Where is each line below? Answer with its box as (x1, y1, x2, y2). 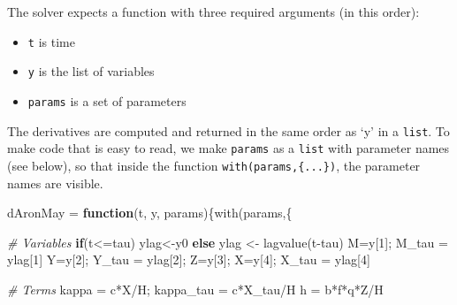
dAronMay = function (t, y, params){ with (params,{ (7, 203, 293, 222)
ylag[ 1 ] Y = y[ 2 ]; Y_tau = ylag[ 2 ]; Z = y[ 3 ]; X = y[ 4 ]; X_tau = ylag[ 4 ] (7, 250, 370, 269)
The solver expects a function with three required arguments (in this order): (7, 3, 420, 20)
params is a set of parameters (27, 91, 187, 110)
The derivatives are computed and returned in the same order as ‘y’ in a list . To (7, 121, 450, 140)
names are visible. (7, 173, 103, 192)
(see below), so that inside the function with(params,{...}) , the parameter (7, 156, 421, 174)
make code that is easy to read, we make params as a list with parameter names (7, 139, 450, 157)
